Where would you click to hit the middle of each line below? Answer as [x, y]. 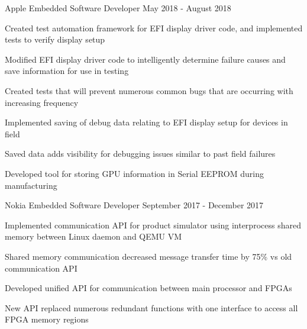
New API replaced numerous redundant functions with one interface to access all [151, 307]
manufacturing [31, 185]
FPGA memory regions [47, 319]
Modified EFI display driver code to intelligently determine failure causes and [145, 59]
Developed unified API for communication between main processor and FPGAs [148, 288]
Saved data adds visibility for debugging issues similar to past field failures [140, 154]
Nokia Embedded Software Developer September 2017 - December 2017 [134, 205]
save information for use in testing [67, 71]
